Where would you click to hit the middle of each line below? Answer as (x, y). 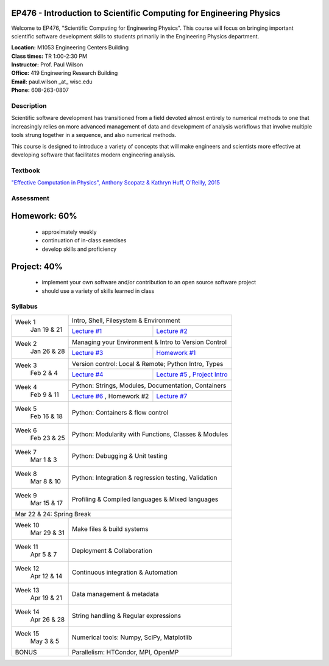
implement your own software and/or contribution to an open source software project (149, 282)
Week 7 (26, 452)
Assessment (30, 198)
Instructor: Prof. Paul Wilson (47, 65)
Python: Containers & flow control (120, 412)
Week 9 (26, 495)
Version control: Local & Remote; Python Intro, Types (147, 363)
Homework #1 (176, 353)
